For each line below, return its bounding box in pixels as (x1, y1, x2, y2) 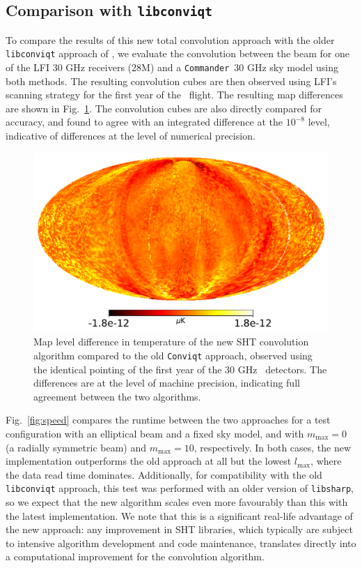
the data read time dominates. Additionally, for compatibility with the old (6, 467, 322, 481)
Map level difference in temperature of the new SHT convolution (33, 334, 309, 349)
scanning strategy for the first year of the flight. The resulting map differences (6, 87, 343, 102)
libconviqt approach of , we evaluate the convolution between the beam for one (6, 46, 349, 61)
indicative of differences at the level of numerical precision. (6, 128, 255, 143)
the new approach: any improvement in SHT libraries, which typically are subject (6, 522, 353, 537)
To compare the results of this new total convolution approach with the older (6, 32, 335, 47)
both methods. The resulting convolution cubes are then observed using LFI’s (6, 73, 337, 88)
